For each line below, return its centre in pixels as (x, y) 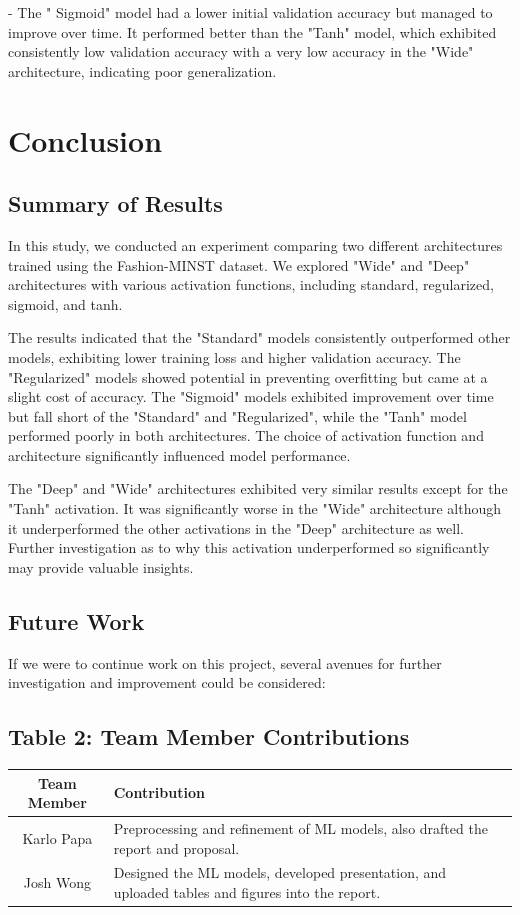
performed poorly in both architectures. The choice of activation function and (246, 435)
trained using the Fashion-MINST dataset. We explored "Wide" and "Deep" (239, 264)
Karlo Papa (57, 837)
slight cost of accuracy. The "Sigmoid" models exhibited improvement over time (251, 396)
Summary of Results (115, 203)
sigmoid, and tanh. (65, 303)
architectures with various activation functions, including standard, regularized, (251, 284)
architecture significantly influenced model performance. (179, 454)
